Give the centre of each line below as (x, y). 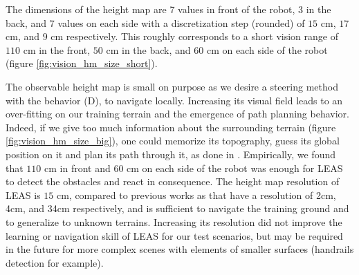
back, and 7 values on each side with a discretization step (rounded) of (155, 22)
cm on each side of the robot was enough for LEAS (235, 168)
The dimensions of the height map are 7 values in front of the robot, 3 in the (168, 9)
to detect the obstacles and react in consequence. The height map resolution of (173, 181)
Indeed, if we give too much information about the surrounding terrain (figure (171, 127)
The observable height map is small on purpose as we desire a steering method (172, 86)
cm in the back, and (148, 49)
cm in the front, (57, 49)
